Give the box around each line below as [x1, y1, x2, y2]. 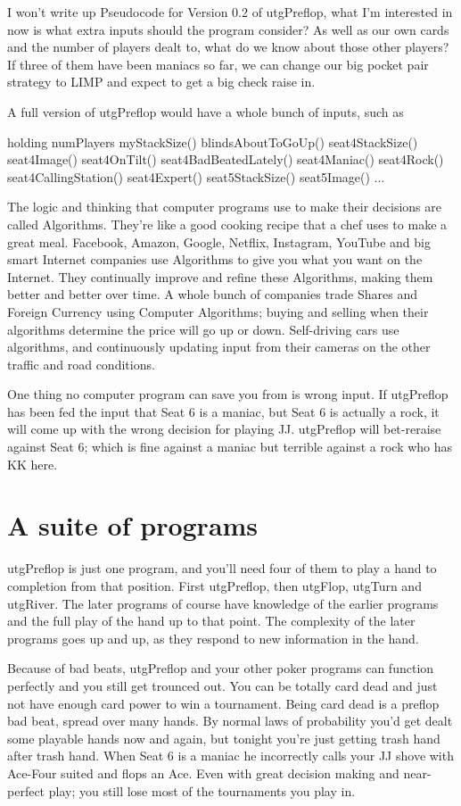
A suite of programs [7, 507, 259, 544]
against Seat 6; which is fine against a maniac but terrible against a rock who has [7, 437, 453, 456]
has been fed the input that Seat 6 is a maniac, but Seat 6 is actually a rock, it [7, 402, 440, 420]
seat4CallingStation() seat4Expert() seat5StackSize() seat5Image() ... [7, 167, 385, 186]
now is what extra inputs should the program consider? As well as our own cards [7, 20, 449, 38]
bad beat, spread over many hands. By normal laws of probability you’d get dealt [7, 711, 453, 730]
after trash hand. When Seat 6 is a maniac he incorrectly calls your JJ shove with [7, 746, 454, 765]
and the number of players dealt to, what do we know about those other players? [7, 37, 449, 56]
